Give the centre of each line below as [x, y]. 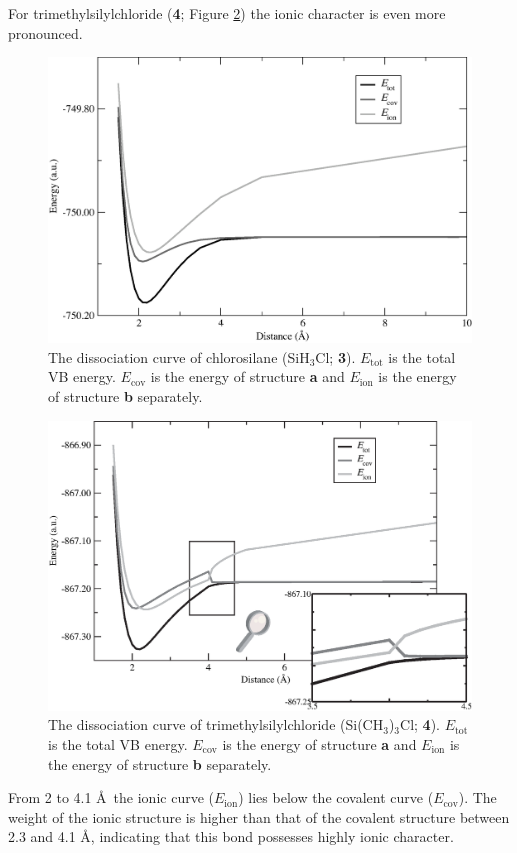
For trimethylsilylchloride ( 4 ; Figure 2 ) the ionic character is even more [227, 13]
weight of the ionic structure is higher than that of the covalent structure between [259, 816]
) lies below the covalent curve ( [336, 797]
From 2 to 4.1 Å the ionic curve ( [111, 797]
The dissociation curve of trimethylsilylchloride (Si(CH [216, 724]
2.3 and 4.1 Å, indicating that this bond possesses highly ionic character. [231, 836]
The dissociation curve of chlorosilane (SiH [179, 356]
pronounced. [45, 32]
